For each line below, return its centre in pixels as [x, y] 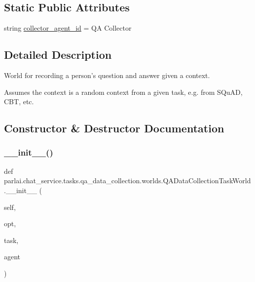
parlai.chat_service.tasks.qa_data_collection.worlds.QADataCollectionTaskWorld [127, 181]
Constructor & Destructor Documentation [114, 128]
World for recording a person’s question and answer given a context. [107, 75]
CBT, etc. [19, 101]
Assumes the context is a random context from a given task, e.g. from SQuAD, [123, 92]
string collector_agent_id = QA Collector [68, 28]
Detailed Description [58, 55]
